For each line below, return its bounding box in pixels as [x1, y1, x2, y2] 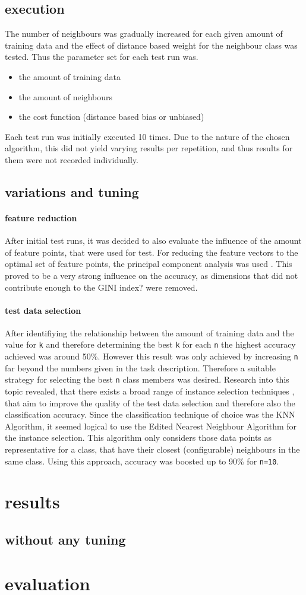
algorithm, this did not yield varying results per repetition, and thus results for [5, 142, 293, 154]
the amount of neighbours [18, 90, 113, 103]
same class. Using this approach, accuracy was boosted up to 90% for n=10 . [5, 454, 279, 467]
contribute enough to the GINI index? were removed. [5, 281, 198, 293]
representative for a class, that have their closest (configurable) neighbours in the [5, 443, 300, 456]
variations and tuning [5, 182, 139, 201]
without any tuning [5, 530, 126, 549]
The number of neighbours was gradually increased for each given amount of [5, 27, 283, 40]
